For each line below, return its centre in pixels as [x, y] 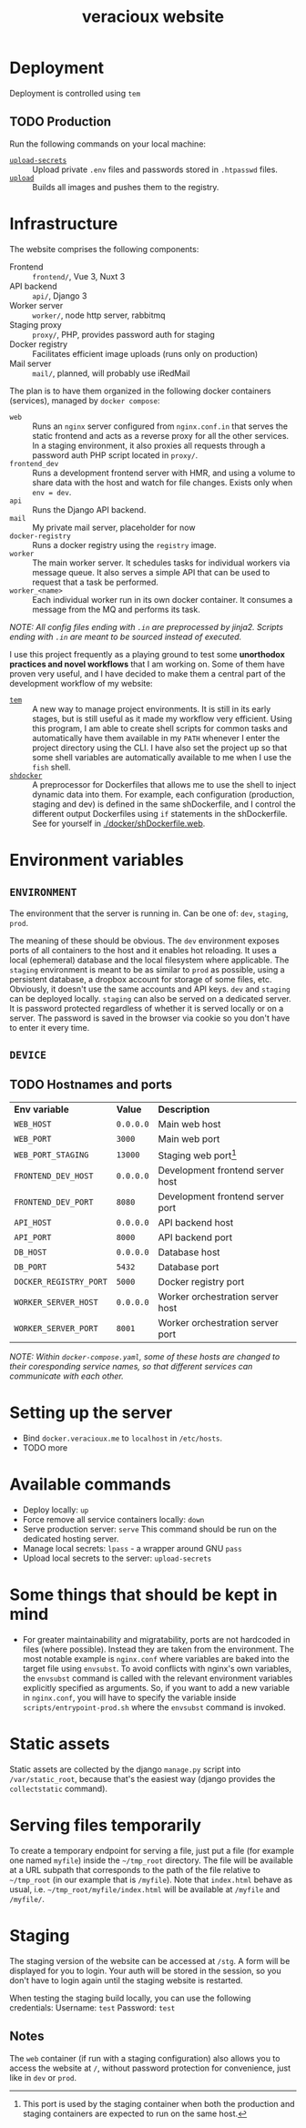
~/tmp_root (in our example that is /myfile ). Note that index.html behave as [151, 1879]
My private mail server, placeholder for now [114, 527]
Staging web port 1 [197, 1155]
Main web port [189, 1138]
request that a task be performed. [96, 582]
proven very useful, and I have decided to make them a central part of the [148, 673]
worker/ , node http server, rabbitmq [99, 315]
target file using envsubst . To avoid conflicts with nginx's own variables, [157, 1669]
